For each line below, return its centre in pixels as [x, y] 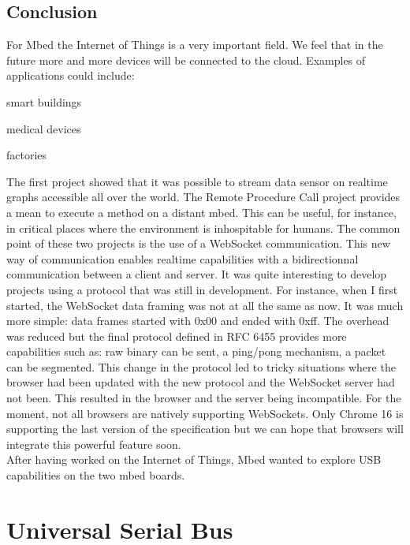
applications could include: [71, 75]
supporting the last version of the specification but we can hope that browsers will [205, 429]
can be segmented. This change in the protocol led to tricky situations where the [201, 366]
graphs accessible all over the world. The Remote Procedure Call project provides [203, 197]
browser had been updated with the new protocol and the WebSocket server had [201, 382]
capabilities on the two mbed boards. [96, 475]
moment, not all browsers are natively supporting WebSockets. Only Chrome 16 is [205, 413]
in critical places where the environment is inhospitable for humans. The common [203, 228]
